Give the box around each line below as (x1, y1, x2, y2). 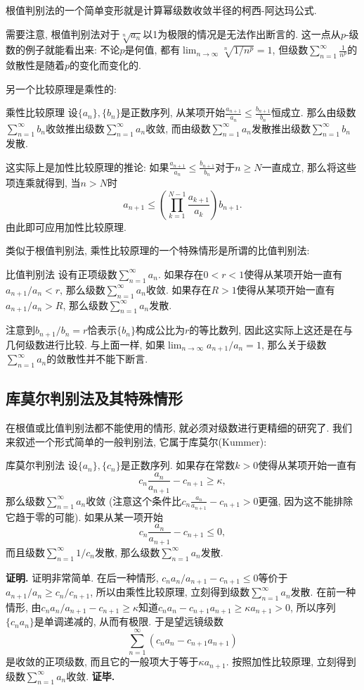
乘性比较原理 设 (6, 105, 78, 120)
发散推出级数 (251, 120, 311, 135)
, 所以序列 (290, 599, 336, 614)
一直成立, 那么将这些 (261, 159, 357, 174)
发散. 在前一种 (290, 584, 356, 599)
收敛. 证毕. (66, 668, 115, 683)
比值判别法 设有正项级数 (6, 266, 117, 281)
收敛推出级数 (45, 120, 105, 135)
